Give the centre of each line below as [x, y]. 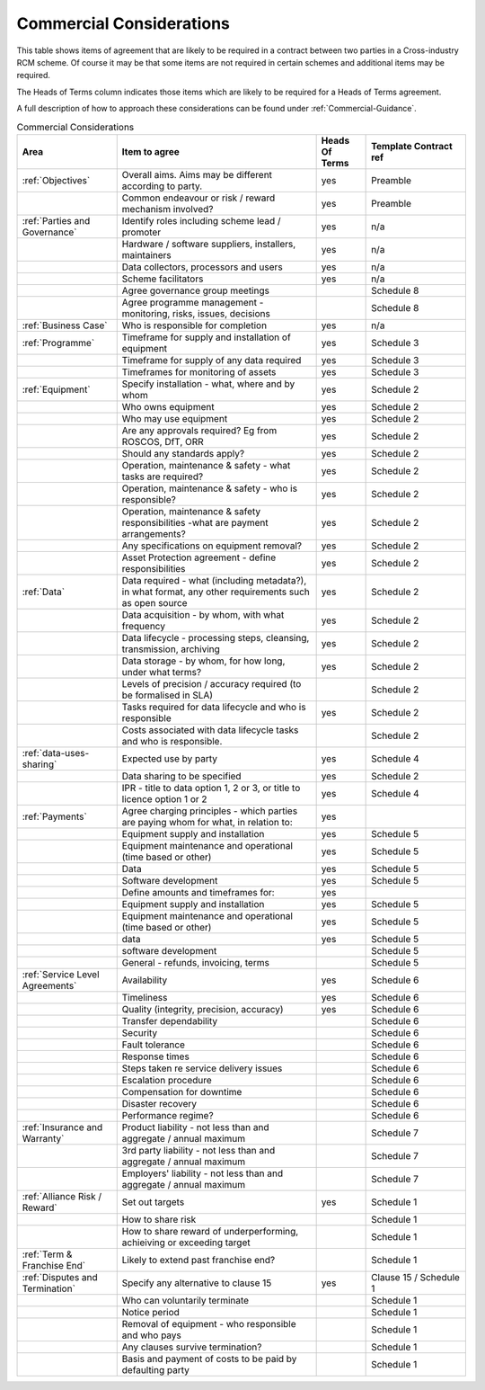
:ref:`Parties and [56, 220]
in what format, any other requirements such [216, 592]
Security [140, 1032]
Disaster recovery [159, 1103]
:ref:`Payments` [54, 816]
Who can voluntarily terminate [185, 1300]
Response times [156, 1056]
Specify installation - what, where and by [208, 384]
